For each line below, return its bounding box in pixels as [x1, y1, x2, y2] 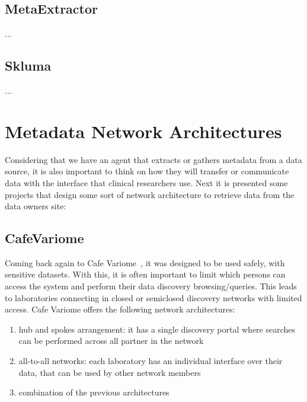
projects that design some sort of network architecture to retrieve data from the [5, 188, 295, 200]
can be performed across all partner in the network [18, 334, 204, 347]
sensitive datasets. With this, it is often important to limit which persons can [5, 268, 286, 280]
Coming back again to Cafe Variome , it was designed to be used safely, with [5, 256, 285, 269]
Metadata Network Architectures [5, 119, 282, 143]
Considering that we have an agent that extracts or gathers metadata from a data [5, 153, 302, 165]
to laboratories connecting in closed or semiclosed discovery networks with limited [5, 291, 302, 304]
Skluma [5, 56, 52, 75]
